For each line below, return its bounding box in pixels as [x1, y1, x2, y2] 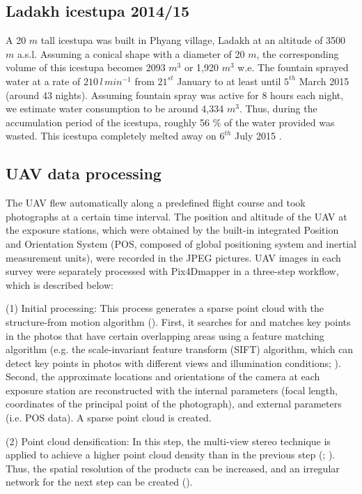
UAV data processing [6, 163, 162, 184]
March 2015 [299, 73, 349, 88]
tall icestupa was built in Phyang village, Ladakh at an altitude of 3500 [40, 33, 346, 47]
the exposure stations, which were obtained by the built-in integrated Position [6, 223, 339, 237]
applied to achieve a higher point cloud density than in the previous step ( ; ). [6, 447, 336, 462]
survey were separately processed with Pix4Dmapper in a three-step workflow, [6, 264, 339, 278]
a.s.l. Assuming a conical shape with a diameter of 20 [17, 46, 245, 61]
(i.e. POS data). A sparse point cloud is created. [6, 410, 212, 425]
